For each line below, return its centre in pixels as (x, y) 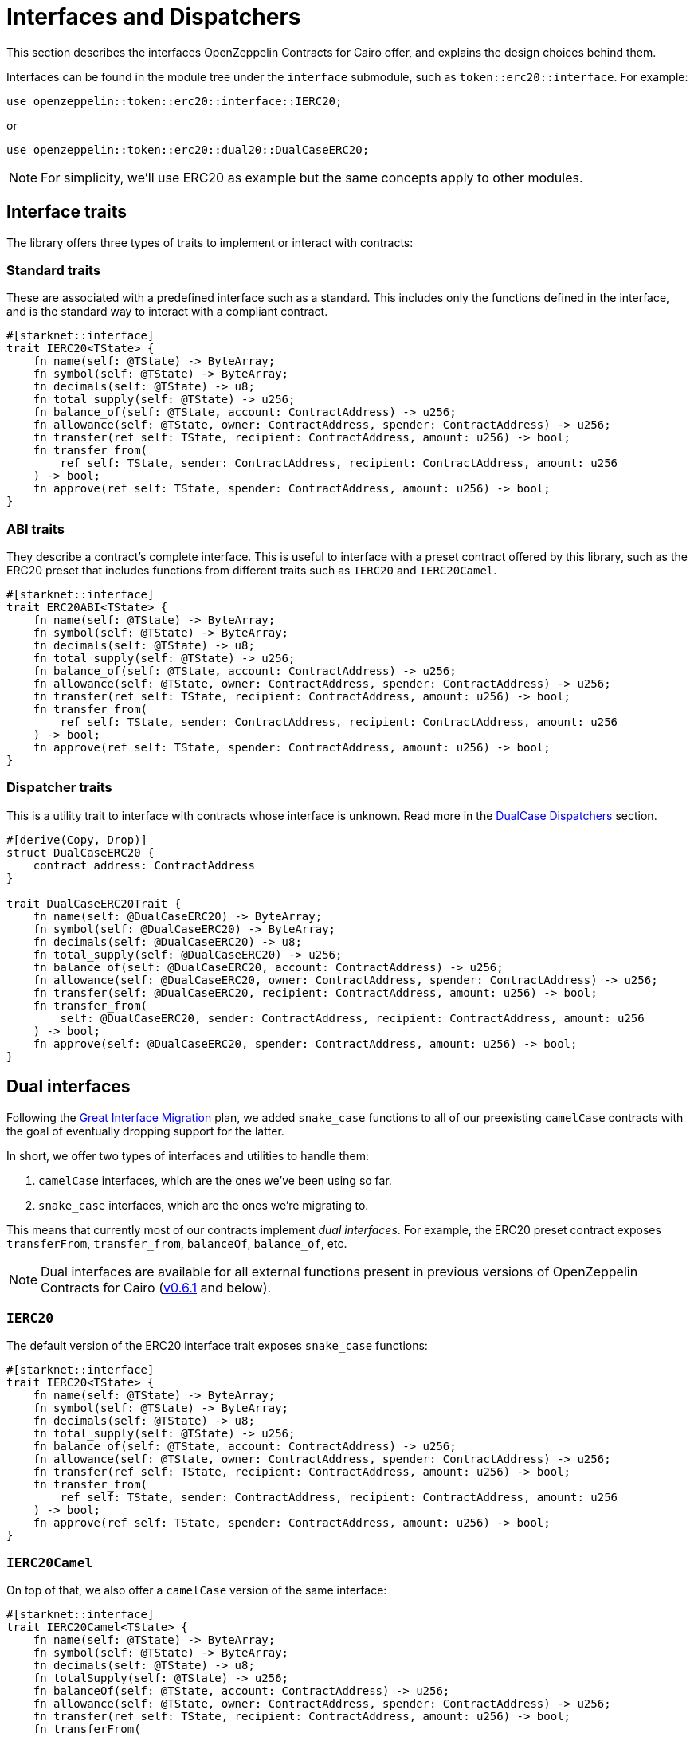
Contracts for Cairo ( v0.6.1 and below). (156, 1287)
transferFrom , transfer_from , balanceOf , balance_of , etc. (177, 1243)
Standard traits (54, 270)
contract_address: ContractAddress (144, 865)
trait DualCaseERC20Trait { (94, 903)
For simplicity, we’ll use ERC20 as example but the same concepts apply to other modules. (312, 177)
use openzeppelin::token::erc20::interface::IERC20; (174, 101)
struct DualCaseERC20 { (80, 852)
